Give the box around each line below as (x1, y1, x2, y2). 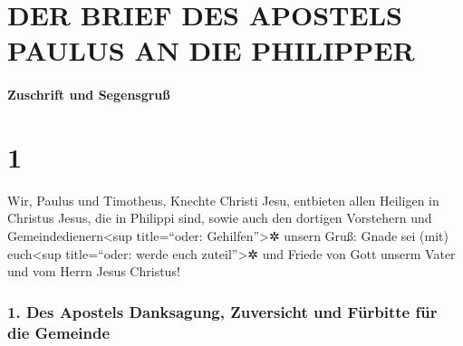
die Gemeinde (7, 321, 111, 343)
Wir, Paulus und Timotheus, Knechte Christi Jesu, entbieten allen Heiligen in (7, 190, 439, 209)
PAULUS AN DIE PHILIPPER (7, 32, 415, 69)
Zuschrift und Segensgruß (7, 85, 170, 104)
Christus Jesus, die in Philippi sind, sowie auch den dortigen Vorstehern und (7, 208, 432, 227)
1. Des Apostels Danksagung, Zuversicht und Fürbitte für (7, 300, 438, 322)
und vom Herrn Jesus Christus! (7, 262, 180, 281)
